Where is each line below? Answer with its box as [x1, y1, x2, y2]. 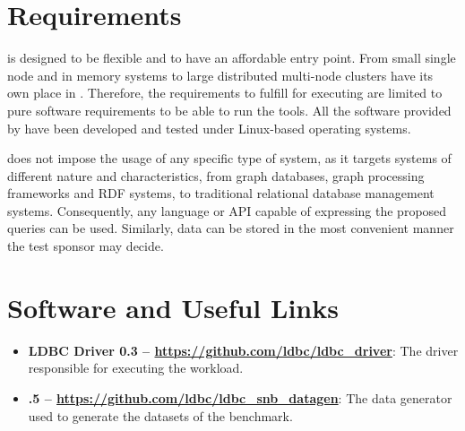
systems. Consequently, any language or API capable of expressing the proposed [7, 201, 447, 220]
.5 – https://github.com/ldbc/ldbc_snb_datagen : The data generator [28, 388, 452, 407]
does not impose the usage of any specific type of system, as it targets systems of [7, 149, 452, 168]
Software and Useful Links [7, 289, 339, 325]
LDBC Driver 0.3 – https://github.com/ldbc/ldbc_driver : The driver [28, 340, 459, 359]
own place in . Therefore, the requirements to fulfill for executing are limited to [7, 83, 443, 102]
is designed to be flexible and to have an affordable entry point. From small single [7, 48, 456, 67]
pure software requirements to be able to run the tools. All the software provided [7, 100, 452, 119]
